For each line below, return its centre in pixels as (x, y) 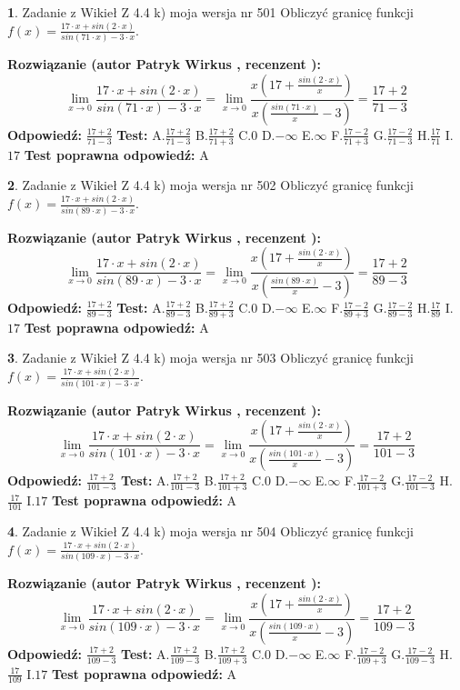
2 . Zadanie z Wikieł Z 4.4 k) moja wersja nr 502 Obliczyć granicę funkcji (210, 185)
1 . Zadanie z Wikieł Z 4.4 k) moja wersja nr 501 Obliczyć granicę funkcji (210, 12)
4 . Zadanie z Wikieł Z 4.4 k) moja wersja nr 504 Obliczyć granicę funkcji (210, 530)
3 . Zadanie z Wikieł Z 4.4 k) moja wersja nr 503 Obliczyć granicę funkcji (210, 358)
